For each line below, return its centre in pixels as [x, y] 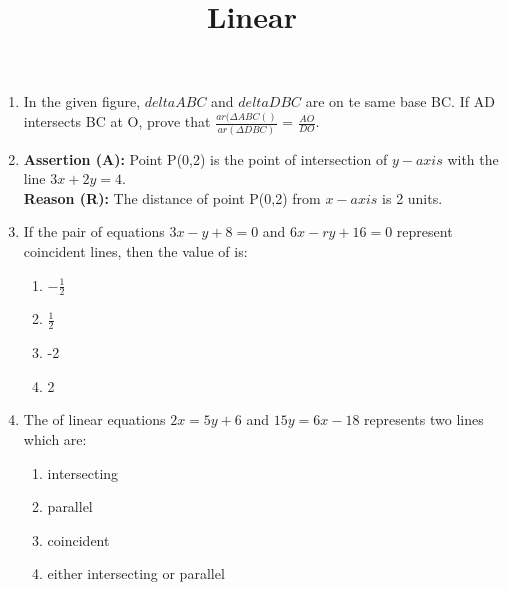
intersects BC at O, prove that [117, 121]
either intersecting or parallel [136, 573]
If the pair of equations [94, 231]
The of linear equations [94, 419]
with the [473, 158]
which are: [55, 439]
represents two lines [424, 419]
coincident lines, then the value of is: [135, 251]
